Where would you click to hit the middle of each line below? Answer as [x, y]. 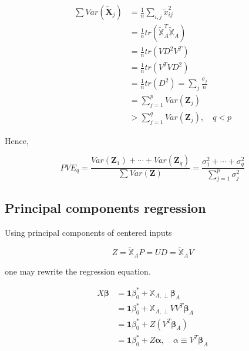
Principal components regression [105, 207]
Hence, [17, 140]
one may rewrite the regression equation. [78, 271]
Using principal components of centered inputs [88, 232]
